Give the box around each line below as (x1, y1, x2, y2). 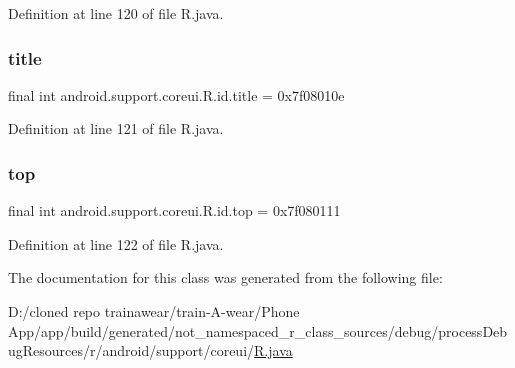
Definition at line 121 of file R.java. (8, 118, 224, 139)
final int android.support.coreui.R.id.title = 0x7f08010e (8, 84, 345, 105)
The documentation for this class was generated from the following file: (8, 267, 443, 288)
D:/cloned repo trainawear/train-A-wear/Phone (8, 301, 300, 321)
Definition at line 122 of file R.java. (8, 233, 224, 254)
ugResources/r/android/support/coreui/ (8, 340, 255, 361)
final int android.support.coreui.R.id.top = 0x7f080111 (8, 200, 341, 221)
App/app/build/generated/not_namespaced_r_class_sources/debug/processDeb (8, 320, 508, 341)
